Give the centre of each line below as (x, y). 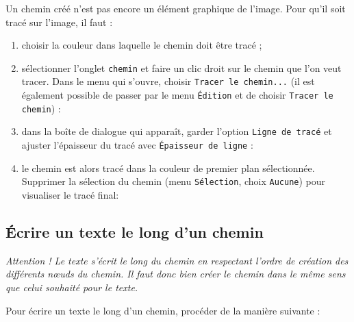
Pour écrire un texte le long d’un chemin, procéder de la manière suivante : (163, 310)
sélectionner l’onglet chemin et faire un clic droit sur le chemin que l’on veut (181, 67)
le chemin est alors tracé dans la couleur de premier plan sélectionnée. (168, 168)
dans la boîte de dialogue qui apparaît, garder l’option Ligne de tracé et (177, 131)
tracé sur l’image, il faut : (59, 22)
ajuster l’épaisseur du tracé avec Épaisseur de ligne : (137, 145)
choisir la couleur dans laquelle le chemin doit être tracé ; (142, 45)
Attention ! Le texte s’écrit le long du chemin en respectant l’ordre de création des (177, 260)
